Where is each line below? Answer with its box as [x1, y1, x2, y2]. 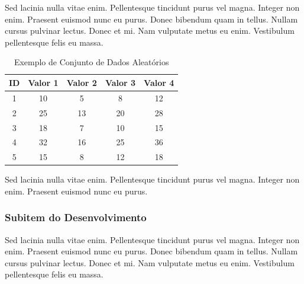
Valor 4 [144, 76, 174, 88]
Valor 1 [28, 76, 59, 88]
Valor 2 [66, 76, 97, 88]
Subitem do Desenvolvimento [5, 210, 147, 225]
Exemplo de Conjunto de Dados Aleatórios [14, 56, 169, 68]
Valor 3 [105, 76, 136, 88]
